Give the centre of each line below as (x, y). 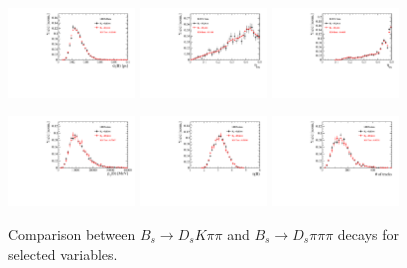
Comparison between (72, 233)
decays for (368, 233)
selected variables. (63, 253)
